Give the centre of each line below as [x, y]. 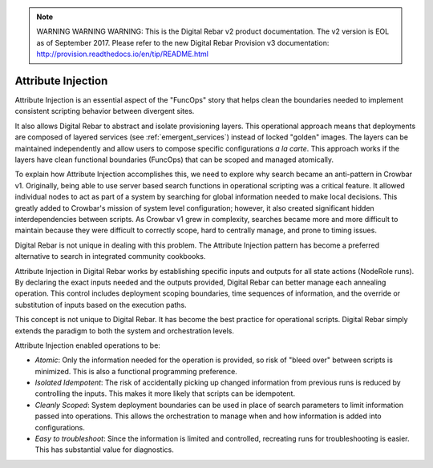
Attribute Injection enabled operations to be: [87, 345]
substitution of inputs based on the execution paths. [101, 305]
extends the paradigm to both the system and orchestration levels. [124, 331]
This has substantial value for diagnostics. [104, 450]
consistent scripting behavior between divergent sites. [105, 111]
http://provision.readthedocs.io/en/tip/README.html [122, 54]
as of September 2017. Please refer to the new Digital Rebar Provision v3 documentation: [183, 42]
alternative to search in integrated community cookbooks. [110, 256]
